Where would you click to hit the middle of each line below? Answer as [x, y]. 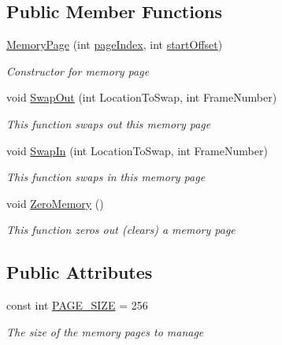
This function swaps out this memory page [109, 123]
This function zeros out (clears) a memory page [121, 230]
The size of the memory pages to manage [105, 331]
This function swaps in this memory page [106, 177]
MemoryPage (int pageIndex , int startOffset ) [115, 45]
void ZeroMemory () [55, 203]
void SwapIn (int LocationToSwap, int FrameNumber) [137, 150]
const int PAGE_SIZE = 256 [77, 305]
